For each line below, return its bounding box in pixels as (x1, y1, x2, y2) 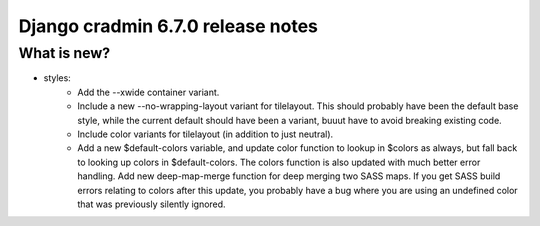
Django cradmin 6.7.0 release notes (18, 15, 319, 37)
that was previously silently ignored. (77, 198, 226, 210)
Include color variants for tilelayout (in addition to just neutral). (77, 128, 334, 140)
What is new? (18, 44, 111, 62)
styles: (43, 72, 72, 84)
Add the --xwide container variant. (77, 86, 220, 98)
